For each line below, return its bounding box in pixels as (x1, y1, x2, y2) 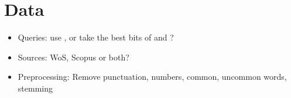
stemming (18, 82, 53, 94)
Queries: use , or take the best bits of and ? (18, 31, 174, 43)
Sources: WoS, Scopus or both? (18, 50, 129, 63)
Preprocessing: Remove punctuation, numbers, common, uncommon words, (18, 70, 287, 83)
